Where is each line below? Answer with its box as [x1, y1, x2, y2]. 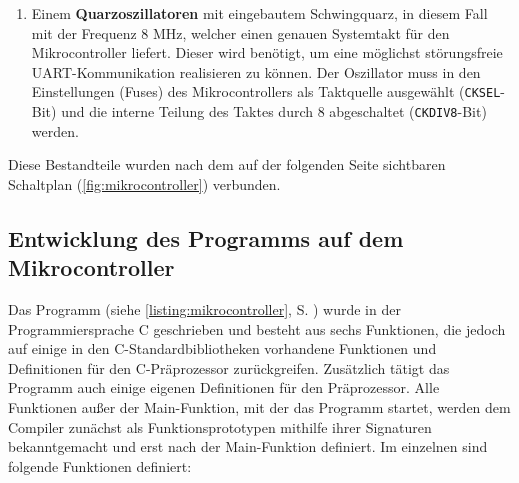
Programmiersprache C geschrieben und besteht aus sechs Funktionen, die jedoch [8, 318, 506, 339]
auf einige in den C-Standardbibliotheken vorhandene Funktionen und [8, 338, 437, 359]
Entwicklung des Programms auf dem [8, 222, 404, 253]
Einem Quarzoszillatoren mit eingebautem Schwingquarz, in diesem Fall [31, 3, 488, 23]
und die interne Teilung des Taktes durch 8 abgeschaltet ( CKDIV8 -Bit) [61, 101, 487, 122]
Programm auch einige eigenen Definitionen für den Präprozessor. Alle [8, 377, 440, 398]
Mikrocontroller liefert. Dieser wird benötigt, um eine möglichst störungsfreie [31, 42, 503, 63]
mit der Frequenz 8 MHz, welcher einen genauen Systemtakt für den [31, 22, 450, 43]
